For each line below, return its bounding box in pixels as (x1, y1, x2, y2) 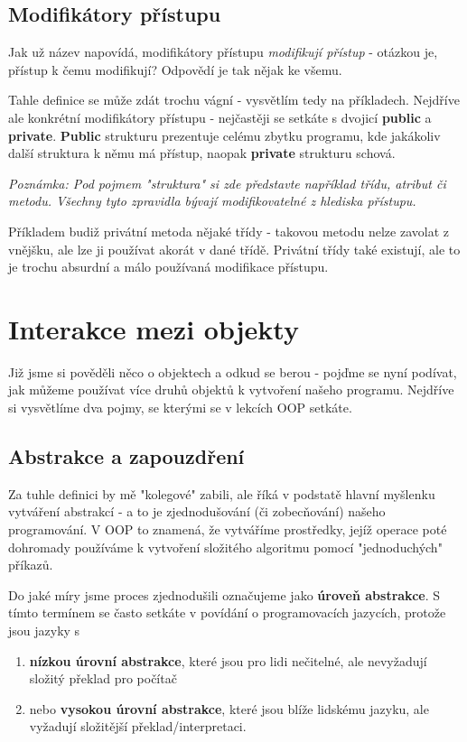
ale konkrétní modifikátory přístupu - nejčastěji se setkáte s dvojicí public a (8, 107, 432, 126)
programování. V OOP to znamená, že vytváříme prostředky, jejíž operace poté (8, 520, 447, 539)
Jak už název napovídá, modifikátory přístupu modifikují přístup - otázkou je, (8, 42, 438, 61)
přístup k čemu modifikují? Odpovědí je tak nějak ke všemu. (8, 60, 342, 79)
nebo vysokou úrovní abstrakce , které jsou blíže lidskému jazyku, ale (29, 699, 429, 718)
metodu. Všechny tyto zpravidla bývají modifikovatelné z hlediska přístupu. (8, 191, 416, 210)
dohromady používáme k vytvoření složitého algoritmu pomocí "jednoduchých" (8, 537, 443, 556)
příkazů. (8, 555, 53, 574)
